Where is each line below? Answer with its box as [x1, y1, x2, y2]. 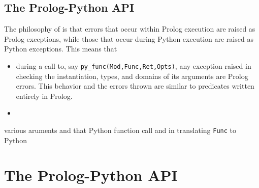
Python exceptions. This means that [4, 43, 117, 54]
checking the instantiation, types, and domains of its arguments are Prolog [16, 70, 248, 81]
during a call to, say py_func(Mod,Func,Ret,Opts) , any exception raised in [16, 60, 251, 71]
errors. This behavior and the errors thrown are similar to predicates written [16, 80, 254, 91]
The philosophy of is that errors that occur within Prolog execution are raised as [4, 23, 255, 34]
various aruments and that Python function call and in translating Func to [4, 125, 237, 136]
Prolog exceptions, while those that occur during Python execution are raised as [4, 33, 253, 44]
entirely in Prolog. [16, 90, 73, 101]
